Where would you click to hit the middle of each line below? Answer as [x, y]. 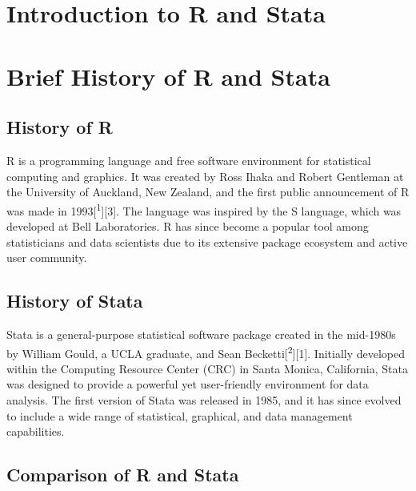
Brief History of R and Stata [168, 76]
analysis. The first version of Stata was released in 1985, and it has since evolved [204, 400]
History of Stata [75, 301]
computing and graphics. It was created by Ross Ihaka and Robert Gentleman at [205, 176]
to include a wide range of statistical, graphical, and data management [180, 415]
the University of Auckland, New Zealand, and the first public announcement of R [208, 192]
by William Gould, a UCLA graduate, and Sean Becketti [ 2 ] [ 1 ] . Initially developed [206, 352]
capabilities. [36, 431]
